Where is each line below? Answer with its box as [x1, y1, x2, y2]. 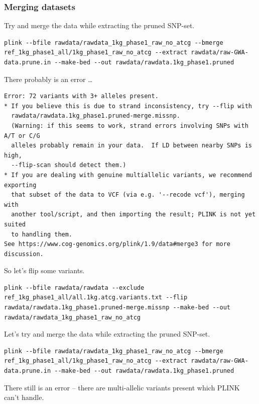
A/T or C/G [4, 132, 40, 139]
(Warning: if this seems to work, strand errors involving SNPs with [11, 122, 248, 129]
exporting [4, 181, 37, 189]
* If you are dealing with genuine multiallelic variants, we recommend [4, 171, 252, 179]
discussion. [4, 250, 44, 258]
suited [4, 220, 26, 228]
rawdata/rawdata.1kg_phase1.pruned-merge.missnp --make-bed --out [4, 304, 231, 311]
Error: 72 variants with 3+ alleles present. [4, 93, 159, 100]
